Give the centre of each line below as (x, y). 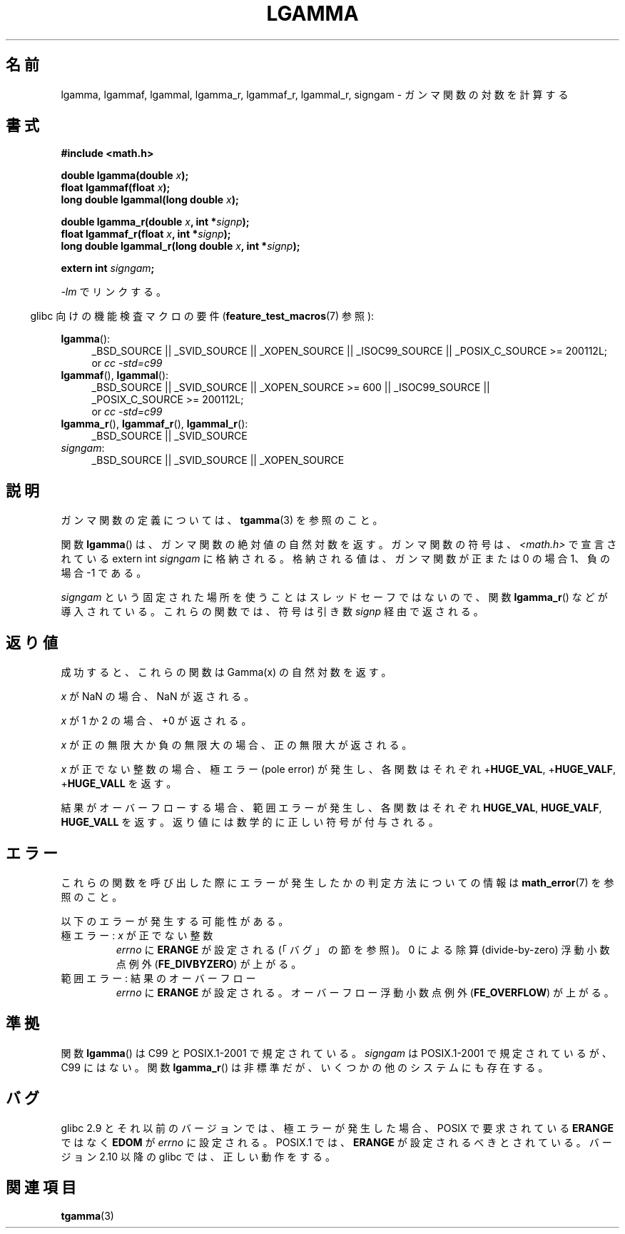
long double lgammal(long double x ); (150, 200)
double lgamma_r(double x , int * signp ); (155, 222)
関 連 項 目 (41, 1188)
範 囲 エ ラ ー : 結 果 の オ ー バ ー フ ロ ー (158, 978)
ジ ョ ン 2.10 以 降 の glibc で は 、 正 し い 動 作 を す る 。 (198, 1156)
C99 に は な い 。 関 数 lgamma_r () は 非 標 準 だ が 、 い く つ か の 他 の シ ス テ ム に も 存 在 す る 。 (305, 1067)
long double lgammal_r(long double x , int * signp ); (181, 246)
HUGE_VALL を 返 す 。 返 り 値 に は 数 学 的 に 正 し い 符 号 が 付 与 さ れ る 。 (250, 822)
